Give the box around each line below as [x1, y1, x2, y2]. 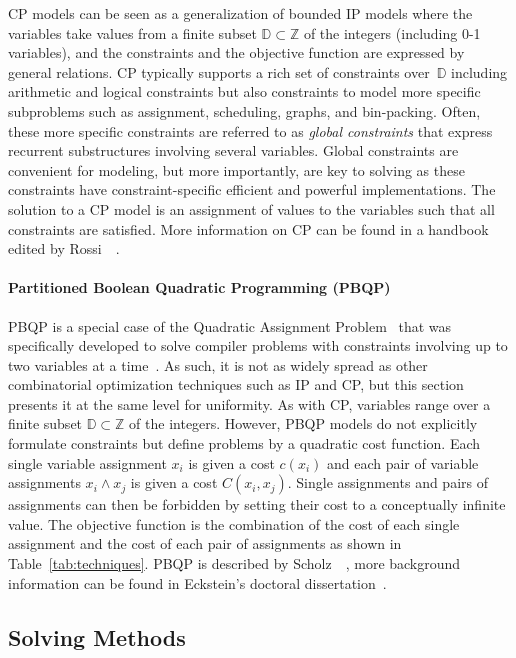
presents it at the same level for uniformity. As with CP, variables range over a [8, 393, 491, 414]
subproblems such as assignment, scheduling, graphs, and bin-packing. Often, [8, 100, 481, 121]
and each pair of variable [326, 452, 479, 473]
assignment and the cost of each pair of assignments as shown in [8, 533, 402, 554]
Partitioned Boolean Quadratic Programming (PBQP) [8, 277, 391, 298]
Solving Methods [8, 621, 186, 652]
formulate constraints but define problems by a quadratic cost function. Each [8, 433, 481, 454]
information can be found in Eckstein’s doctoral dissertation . [8, 572, 387, 593]
